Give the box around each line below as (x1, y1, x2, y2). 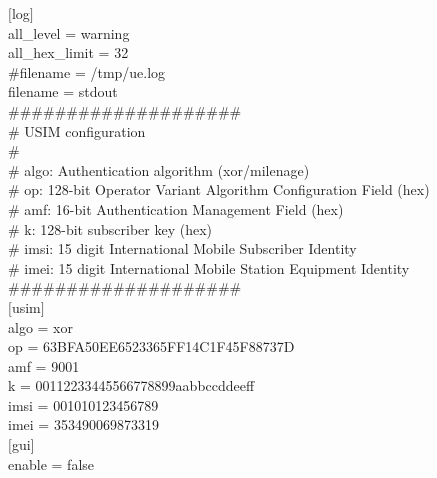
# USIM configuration (8, 120, 146, 141)
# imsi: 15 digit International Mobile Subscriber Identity (8, 238, 357, 259)
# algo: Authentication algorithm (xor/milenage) (8, 159, 310, 180)
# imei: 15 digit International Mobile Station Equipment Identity (8, 257, 410, 278)
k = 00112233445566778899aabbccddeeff (8, 375, 255, 396)
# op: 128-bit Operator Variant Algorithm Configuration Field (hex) (8, 179, 430, 200)
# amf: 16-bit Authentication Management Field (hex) (8, 198, 344, 219)
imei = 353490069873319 (8, 414, 159, 435)
